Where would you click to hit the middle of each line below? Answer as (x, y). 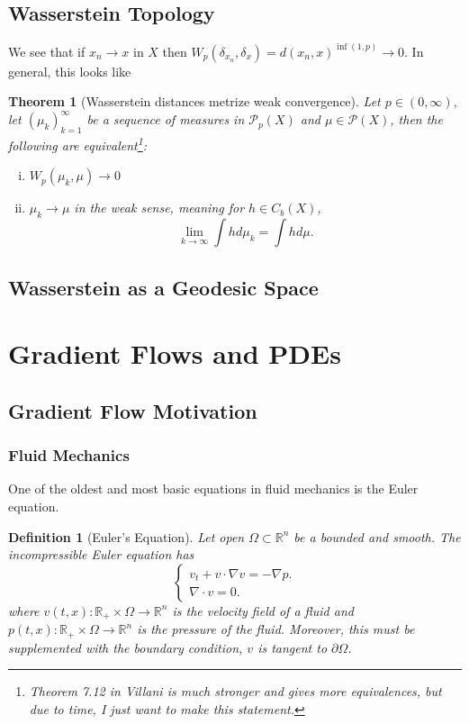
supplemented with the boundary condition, (126, 647)
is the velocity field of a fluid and (263, 610)
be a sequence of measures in (166, 119)
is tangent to (293, 647)
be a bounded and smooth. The (377, 536)
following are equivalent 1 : (77, 144)
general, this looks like (70, 71)
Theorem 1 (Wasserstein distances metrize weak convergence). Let (194, 101)
